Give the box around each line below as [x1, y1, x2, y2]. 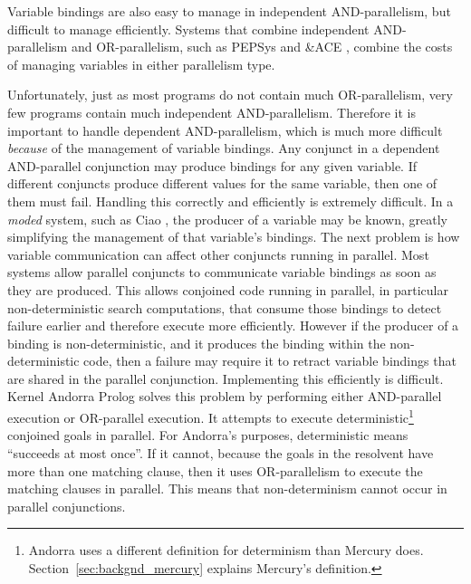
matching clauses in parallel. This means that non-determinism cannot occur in [7, 479, 447, 498]
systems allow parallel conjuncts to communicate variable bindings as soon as [7, 263, 437, 282]
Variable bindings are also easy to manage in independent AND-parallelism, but [7, 2, 451, 20]
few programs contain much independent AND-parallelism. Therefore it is [7, 102, 416, 121]
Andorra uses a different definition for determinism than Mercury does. [28, 541, 424, 560]
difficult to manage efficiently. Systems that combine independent [7, 19, 370, 38]
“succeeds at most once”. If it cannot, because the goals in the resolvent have [7, 443, 434, 462]
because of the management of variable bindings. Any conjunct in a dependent [7, 139, 440, 158]
